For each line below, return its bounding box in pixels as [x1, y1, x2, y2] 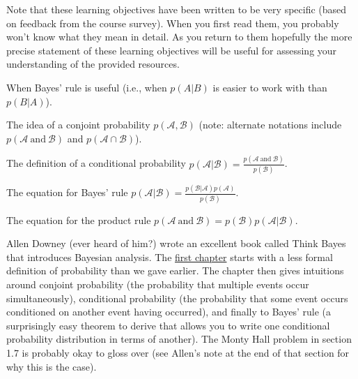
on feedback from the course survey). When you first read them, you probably [6, 15, 339, 30]
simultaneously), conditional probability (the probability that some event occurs [6, 290, 348, 305]
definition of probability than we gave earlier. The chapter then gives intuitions [6, 263, 344, 278]
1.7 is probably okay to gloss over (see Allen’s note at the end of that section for [6, 345, 350, 359]
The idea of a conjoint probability [6, 117, 150, 132]
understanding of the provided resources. [6, 57, 180, 71]
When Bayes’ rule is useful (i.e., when [6, 80, 167, 94]
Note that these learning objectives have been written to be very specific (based [6, 2, 347, 16]
